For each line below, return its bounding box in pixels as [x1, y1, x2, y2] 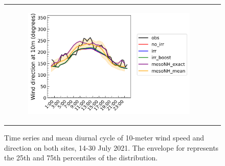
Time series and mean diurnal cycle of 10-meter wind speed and [4, 132, 205, 143]
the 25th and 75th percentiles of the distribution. [4, 152, 158, 163]
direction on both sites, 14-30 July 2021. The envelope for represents [4, 142, 219, 153]
